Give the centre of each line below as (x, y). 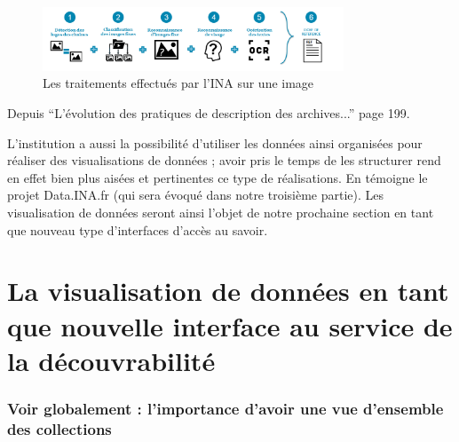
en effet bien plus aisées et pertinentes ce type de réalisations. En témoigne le (218, 177)
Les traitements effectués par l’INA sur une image (178, 83)
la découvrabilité (111, 360)
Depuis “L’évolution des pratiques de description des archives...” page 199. (209, 113)
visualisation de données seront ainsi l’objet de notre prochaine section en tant (221, 213)
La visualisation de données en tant (228, 291)
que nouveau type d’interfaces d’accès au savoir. (138, 229)
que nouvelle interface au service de (230, 325)
